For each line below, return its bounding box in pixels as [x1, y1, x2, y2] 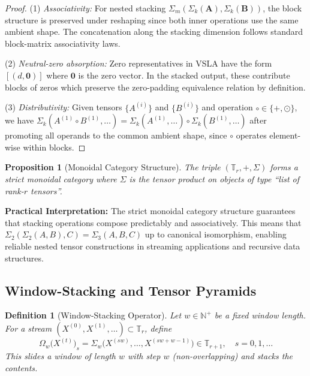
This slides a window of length [5, 350, 116, 362]
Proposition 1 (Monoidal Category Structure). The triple [5, 161, 221, 173]
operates [236, 129, 267, 142]
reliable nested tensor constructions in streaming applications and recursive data [5, 239, 300, 252]
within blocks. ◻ [23, 140, 86, 153]
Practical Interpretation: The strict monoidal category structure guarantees [5, 204, 296, 217]
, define [145, 321, 172, 334]
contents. [5, 361, 38, 374]
